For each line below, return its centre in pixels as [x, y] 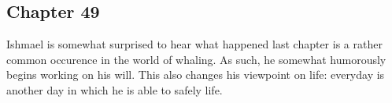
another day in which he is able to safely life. [115, 89]
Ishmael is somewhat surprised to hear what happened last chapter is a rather [194, 44]
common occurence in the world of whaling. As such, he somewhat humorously [196, 59]
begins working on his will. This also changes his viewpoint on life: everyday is [196, 75]
